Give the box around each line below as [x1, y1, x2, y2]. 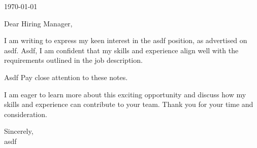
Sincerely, [4, 126, 34, 136]
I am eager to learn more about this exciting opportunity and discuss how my [4, 89, 246, 99]
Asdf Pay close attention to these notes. [4, 71, 128, 82]
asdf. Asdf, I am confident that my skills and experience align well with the [4, 45, 239, 55]
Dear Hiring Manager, [4, 18, 73, 28]
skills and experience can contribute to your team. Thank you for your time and [4, 99, 253, 109]
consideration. [4, 108, 47, 119]
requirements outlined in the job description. [4, 55, 143, 65]
